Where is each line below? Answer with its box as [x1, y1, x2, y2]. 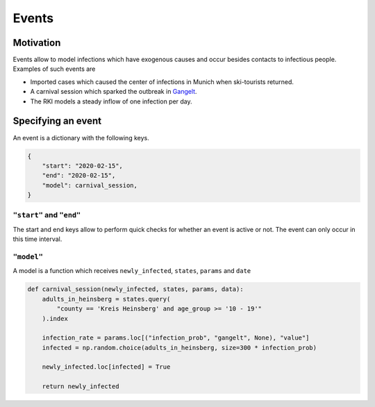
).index [42, 315, 69, 322]
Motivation [12, 37, 61, 49]
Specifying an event [12, 115, 102, 127]
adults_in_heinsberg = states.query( [42, 295, 171, 303]
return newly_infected [42, 383, 119, 390]
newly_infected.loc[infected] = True [42, 363, 171, 371]
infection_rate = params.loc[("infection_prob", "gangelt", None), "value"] [42, 334, 310, 342]
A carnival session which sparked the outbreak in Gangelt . [30, 88, 197, 96]
